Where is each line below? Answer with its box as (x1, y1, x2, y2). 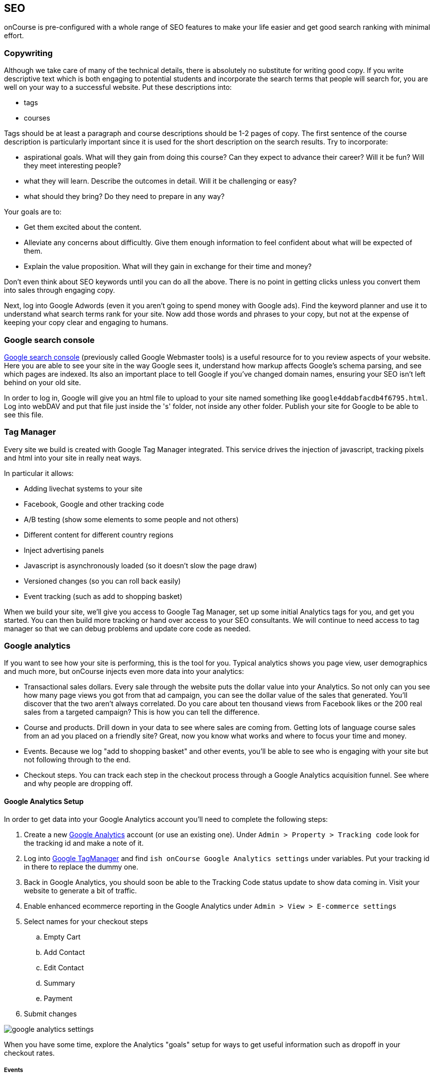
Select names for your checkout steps (24, 917, 148, 926)
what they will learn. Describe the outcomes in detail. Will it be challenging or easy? (24, 177, 297, 186)
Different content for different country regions (24, 530, 174, 539)
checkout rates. (4, 1048, 55, 1057)
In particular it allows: (4, 469, 74, 477)
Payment (44, 994, 72, 1003)
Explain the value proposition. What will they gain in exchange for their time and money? (24, 262, 312, 271)
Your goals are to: (4, 207, 62, 216)
